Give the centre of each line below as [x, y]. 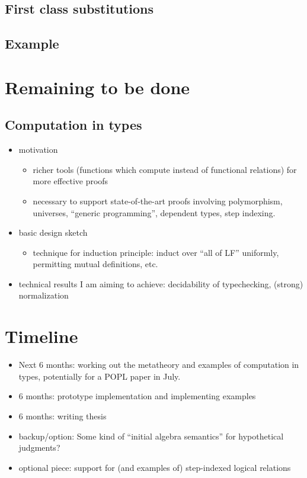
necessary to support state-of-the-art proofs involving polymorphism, [158, 200]
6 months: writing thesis [63, 416]
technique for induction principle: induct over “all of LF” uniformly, [156, 252]
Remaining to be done [97, 87]
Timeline [41, 336]
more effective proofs [71, 181]
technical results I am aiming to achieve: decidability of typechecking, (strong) [161, 283]
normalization [44, 295]
